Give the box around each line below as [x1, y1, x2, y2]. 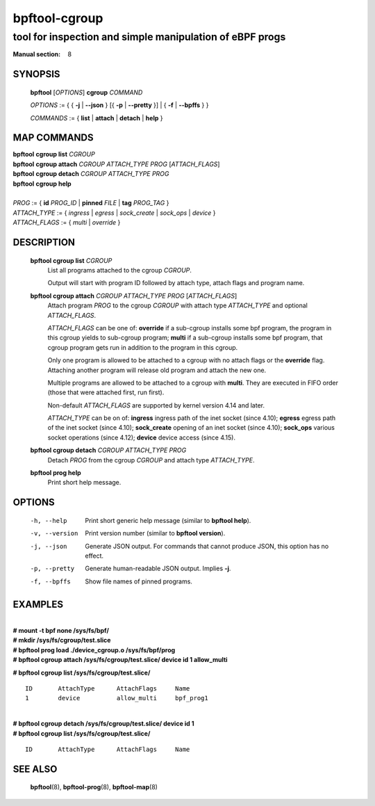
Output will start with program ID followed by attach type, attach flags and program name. [47, 279, 305, 287]
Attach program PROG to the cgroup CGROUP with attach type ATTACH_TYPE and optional [47, 301, 308, 309]
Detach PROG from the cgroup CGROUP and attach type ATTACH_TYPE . [47, 456, 255, 464]
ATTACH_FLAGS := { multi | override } [12, 218, 121, 227]
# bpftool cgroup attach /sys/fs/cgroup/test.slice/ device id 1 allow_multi [12, 656, 228, 664]
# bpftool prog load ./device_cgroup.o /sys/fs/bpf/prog [12, 645, 176, 654]
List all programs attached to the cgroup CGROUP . [47, 266, 192, 275]
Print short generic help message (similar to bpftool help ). [85, 516, 251, 524]
